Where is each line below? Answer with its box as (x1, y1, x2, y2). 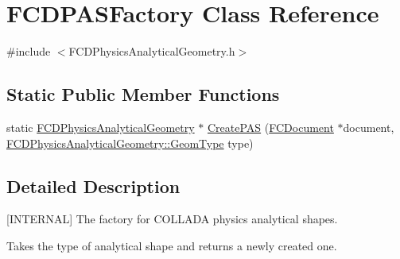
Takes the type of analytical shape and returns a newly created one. (6, 237, 337, 253)
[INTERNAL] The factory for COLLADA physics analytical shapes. (6, 211, 338, 227)
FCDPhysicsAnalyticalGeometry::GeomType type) (6, 134, 254, 151)
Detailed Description (6, 173, 181, 198)
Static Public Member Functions (6, 82, 280, 106)
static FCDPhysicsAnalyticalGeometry (6, 118, 195, 135)
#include (6, 43, 51, 60)
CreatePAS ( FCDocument (207, 118, 334, 135)
